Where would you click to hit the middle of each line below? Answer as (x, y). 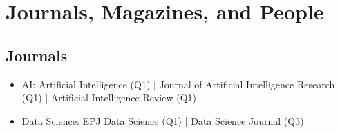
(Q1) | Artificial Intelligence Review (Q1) (109, 98)
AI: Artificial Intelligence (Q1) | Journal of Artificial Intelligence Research (178, 84)
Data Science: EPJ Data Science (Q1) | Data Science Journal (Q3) (163, 120)
